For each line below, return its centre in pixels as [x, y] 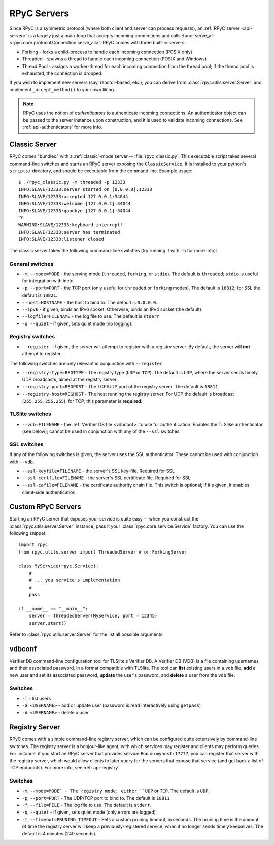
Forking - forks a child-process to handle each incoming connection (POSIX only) [107, 52]
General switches [31, 264]
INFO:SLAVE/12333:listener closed [61, 239]
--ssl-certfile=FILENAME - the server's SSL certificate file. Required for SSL [106, 478]
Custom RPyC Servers [45, 507]
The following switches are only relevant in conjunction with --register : [87, 363]
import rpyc [33, 545]
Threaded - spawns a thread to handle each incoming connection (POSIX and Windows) [114, 59]
